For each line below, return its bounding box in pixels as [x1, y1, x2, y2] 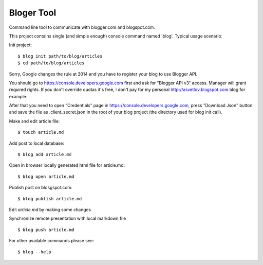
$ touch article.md [18, 129, 64, 135]
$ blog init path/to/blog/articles [18, 53, 103, 59]
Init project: [9, 42, 32, 48]
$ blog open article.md [18, 174, 75, 179]
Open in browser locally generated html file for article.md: [9, 162, 125, 168]
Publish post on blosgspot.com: [9, 185, 73, 191]
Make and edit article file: [9, 118, 60, 124]
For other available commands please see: [9, 238, 94, 244]
